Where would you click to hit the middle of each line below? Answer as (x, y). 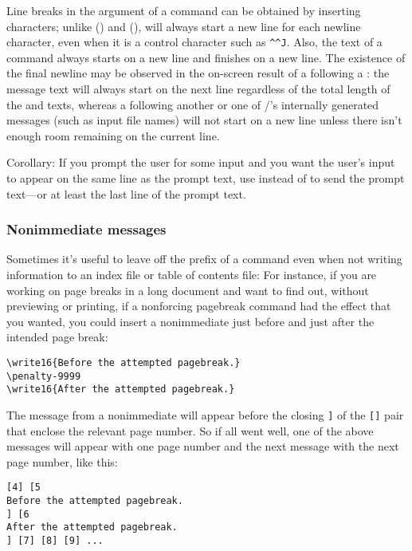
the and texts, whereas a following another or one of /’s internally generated (193, 104)
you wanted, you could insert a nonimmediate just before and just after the (190, 321)
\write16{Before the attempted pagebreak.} (124, 362)
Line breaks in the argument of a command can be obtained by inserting (184, 10)
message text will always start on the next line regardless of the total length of (198, 89)
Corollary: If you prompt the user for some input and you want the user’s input (201, 162)
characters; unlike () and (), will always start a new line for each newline (184, 26)
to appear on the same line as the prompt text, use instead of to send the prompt (206, 178)
